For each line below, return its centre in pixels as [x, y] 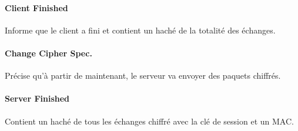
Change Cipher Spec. [48, 53]
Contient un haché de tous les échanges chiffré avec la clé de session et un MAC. [149, 121]
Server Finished [37, 98]
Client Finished [36, 7]
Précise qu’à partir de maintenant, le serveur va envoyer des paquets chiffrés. [143, 75]
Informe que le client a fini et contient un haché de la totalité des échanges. [140, 30]
